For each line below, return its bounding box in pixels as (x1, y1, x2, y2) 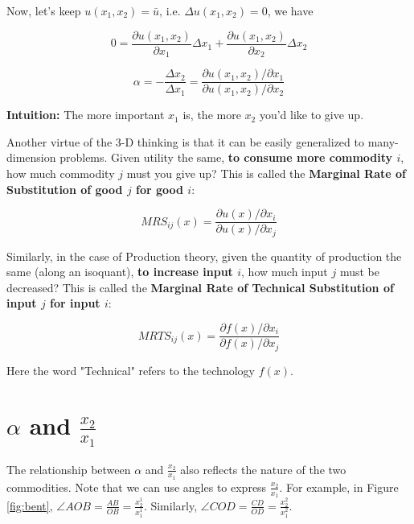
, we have (267, 2, 314, 19)
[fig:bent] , (6, 497, 53, 514)
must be (339, 263, 379, 280)
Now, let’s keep (6, 2, 81, 19)
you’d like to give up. (259, 106, 364, 123)
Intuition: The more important (6, 106, 165, 123)
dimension (6, 149, 56, 166)
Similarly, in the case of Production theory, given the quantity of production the (6, 247, 402, 264)
